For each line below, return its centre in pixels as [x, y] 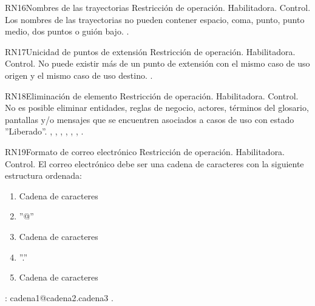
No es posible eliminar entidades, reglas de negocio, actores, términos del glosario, [157, 108]
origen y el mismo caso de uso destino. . [79, 75]
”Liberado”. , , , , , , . [44, 131]
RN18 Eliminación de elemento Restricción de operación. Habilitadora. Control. [152, 95]
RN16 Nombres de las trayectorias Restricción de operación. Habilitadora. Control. [158, 7]
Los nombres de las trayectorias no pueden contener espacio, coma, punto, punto [155, 19]
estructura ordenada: [43, 175]
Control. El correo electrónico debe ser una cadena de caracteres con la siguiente [154, 163]
